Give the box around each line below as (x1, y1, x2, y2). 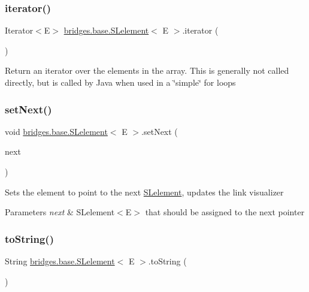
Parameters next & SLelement (5, 206, 115, 218)
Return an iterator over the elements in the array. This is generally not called (5, 64, 289, 77)
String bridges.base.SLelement (5, 255, 115, 267)
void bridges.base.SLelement (5, 125, 108, 137)
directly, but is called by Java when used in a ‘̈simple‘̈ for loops (5, 76, 236, 88)
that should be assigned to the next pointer (145, 206, 305, 218)
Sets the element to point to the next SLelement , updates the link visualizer (5, 185, 284, 198)
